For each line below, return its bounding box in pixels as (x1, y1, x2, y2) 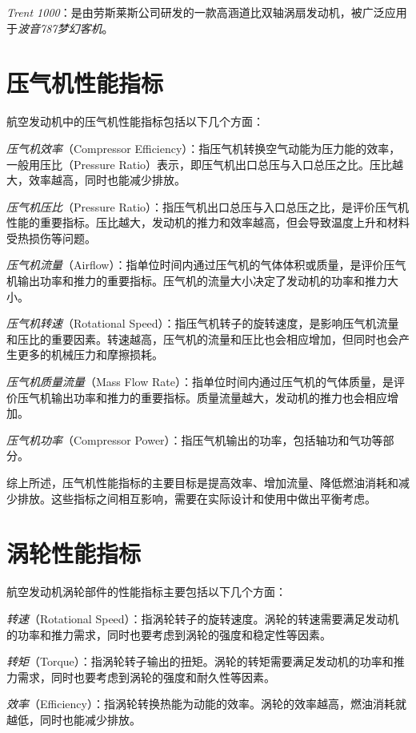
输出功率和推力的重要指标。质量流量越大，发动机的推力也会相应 (50, 389, 387, 405)
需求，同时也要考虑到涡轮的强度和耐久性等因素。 (17, 668, 275, 685)
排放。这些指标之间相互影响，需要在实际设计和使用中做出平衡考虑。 (17, 489, 376, 506)
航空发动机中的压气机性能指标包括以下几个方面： (6, 113, 264, 130)
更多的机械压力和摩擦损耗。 (17, 346, 163, 363)
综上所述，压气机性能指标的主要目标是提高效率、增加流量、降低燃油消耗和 (6, 474, 398, 490)
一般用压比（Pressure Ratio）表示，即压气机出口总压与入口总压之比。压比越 (6, 155, 404, 172)
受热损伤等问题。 (6, 229, 96, 246)
